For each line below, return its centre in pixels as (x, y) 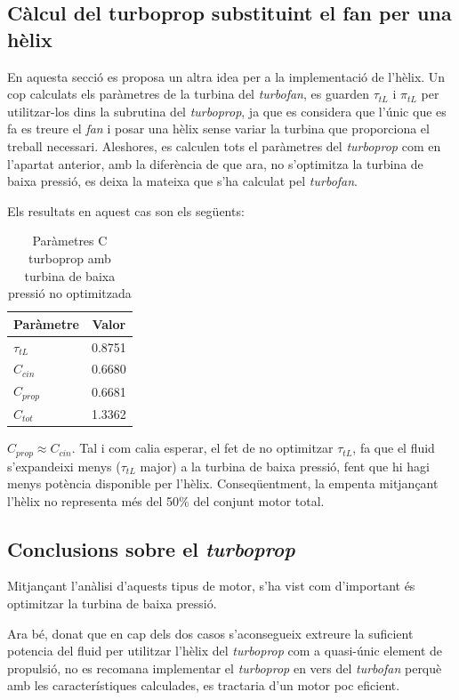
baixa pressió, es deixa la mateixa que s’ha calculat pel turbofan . (183, 181)
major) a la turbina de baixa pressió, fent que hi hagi (285, 466)
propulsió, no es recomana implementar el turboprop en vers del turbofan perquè (225, 668)
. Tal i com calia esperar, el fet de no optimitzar (202, 448)
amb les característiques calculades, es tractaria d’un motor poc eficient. (204, 685)
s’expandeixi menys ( (64, 466)
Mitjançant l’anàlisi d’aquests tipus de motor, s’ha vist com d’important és (211, 586)
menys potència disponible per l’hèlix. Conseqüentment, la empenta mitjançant (223, 483)
